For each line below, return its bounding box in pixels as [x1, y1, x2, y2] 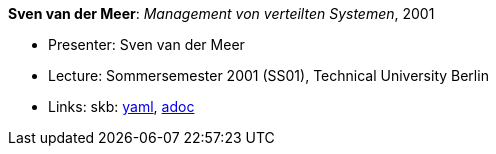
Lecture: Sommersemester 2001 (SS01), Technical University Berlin [48, 67, 489, 84]
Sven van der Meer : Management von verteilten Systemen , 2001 [8, 5, 435, 22]
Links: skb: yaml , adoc [48, 98, 195, 115]
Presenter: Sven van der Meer [48, 36, 245, 53]
